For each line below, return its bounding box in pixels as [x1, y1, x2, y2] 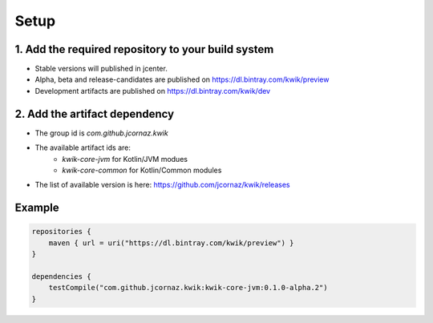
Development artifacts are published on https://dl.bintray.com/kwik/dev [34, 86, 271, 95]
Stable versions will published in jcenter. [34, 64, 168, 74]
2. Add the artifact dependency [14, 107, 175, 120]
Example [14, 201, 59, 215]
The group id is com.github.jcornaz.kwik [34, 128, 168, 138]
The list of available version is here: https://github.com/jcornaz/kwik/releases [34, 180, 290, 190]
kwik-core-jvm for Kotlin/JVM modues [62, 154, 188, 164]
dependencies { [31, 272, 91, 281]
